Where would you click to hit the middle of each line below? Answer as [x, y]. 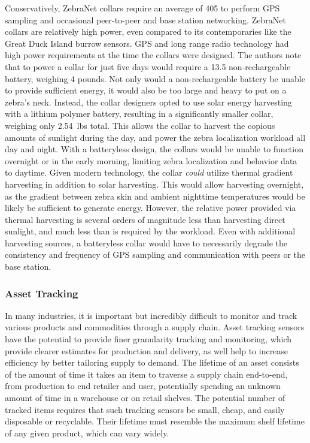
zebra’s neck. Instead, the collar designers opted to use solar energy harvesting [148, 102]
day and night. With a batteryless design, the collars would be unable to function [154, 149]
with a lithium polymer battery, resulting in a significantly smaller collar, [139, 114]
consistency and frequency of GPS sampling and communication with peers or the [155, 254]
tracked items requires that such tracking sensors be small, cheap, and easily [145, 409]
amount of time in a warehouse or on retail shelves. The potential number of [145, 398]
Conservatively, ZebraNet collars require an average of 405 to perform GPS [142, 8]
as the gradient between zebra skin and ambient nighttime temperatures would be [155, 196]
